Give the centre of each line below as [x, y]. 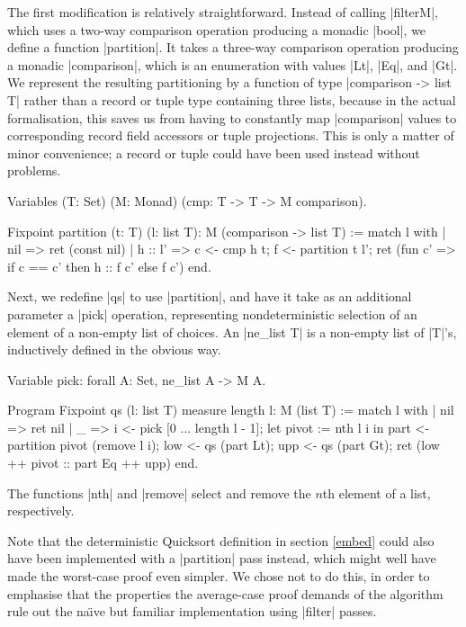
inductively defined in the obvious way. [114, 349]
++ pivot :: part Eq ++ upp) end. [103, 463]
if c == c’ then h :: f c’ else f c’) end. [109, 266]
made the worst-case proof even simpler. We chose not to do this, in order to [219, 576]
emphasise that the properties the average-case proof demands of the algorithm [225, 593]
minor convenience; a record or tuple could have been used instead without [214, 152]
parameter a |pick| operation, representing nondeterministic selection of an [212, 313]
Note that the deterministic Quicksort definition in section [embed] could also [221, 540]
